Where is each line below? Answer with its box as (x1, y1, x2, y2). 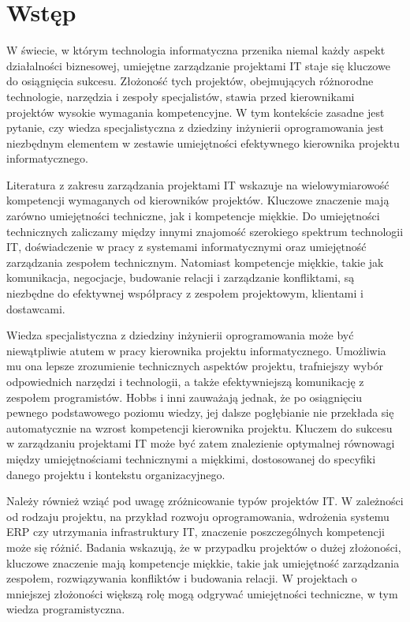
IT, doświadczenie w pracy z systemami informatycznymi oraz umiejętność (6, 238, 367, 255)
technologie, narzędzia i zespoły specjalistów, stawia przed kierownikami (6, 88, 355, 104)
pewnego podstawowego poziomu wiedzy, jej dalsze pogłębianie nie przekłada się (6, 404, 394, 421)
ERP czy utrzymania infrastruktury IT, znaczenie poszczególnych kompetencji (6, 523, 386, 540)
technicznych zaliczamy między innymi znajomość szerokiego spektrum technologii (6, 223, 404, 239)
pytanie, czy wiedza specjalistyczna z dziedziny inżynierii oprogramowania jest (6, 119, 385, 136)
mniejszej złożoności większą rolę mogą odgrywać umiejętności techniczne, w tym (6, 585, 398, 601)
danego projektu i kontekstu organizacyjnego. (6, 466, 225, 482)
